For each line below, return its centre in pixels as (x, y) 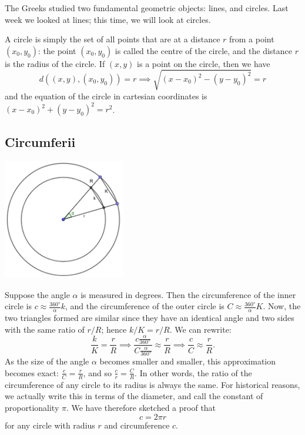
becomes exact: (32, 372)
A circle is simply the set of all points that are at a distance (113, 39)
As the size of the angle (47, 361)
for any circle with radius (50, 425)
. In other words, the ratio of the (193, 372)
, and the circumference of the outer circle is (145, 306)
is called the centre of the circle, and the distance (204, 50)
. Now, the (282, 306)
